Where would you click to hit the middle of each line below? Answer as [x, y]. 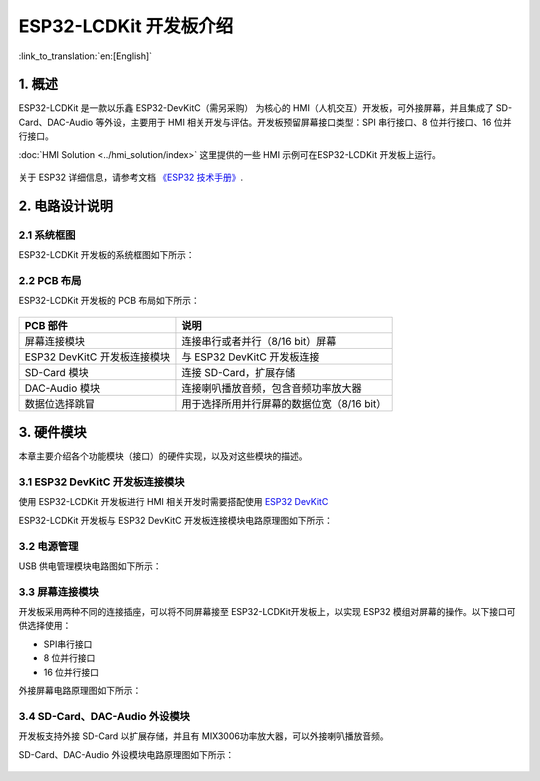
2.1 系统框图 [47, 235]
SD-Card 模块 [56, 372]
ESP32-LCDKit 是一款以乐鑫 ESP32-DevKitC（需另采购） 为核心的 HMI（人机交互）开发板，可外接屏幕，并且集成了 [256, 108]
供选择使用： [45, 626]
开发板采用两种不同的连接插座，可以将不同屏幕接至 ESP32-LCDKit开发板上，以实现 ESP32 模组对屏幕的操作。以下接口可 [267, 612]
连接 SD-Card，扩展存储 [238, 372]
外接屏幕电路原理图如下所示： [80, 690]
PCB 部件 [46, 325]
